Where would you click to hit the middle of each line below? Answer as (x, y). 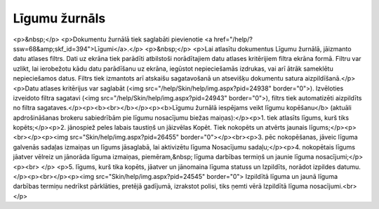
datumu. (349, 167)
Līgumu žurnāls (59, 18)
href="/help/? (233, 39)
